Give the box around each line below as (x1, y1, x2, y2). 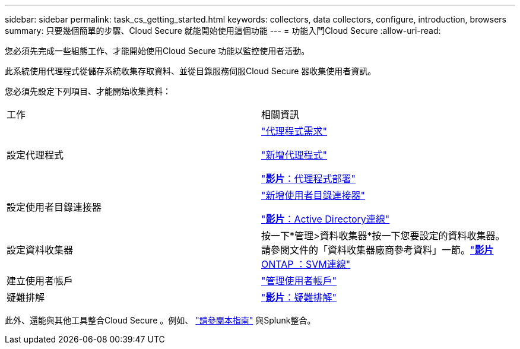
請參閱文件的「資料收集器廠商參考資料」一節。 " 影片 (261, 244, 494, 256)
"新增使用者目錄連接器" (261, 189, 365, 201)
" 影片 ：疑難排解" (261, 291, 337, 303)
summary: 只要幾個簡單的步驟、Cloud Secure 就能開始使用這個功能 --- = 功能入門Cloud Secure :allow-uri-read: (5, 26, 441, 36)
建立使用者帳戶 (7, 275, 74, 287)
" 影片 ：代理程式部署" (261, 173, 356, 185)
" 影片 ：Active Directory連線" (261, 213, 390, 225)
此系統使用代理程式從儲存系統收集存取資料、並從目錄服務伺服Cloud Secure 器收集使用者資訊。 (5, 66, 376, 76)
